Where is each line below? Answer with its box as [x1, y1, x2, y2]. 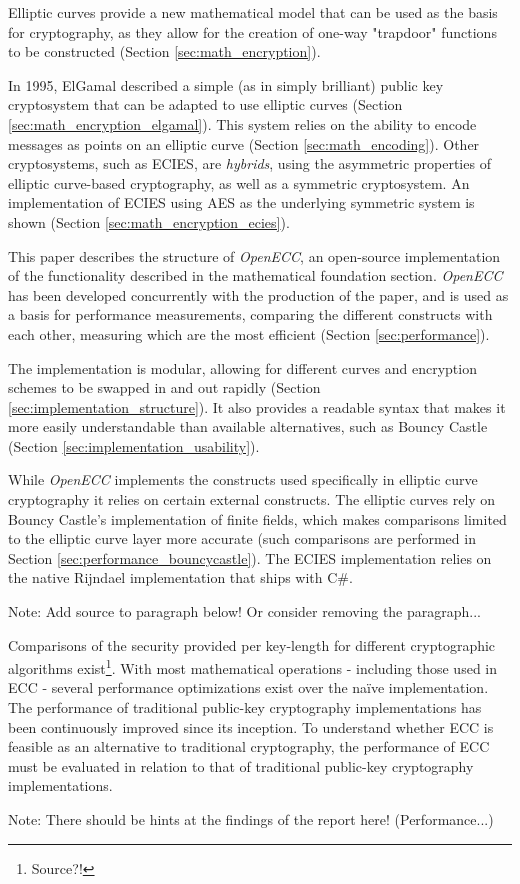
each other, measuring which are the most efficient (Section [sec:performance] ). [8, 323, 490, 344]
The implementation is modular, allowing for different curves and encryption [8, 357, 477, 378]
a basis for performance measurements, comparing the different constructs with [8, 304, 493, 325]
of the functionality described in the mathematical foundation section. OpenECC [8, 265, 503, 286]
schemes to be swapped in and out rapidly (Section [8, 377, 321, 398]
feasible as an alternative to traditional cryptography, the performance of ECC [8, 736, 490, 757]
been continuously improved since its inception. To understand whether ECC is [8, 716, 494, 737]
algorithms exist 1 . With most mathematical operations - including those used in [8, 655, 498, 678]
